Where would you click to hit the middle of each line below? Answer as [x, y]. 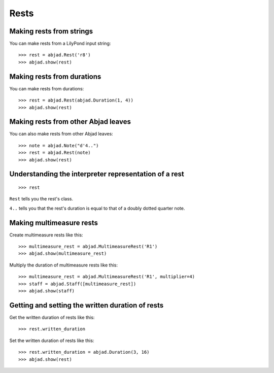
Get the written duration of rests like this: [52, 317]
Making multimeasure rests [54, 223]
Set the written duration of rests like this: [52, 341]
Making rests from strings [51, 31]
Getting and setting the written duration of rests [87, 305]
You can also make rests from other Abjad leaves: [61, 134]
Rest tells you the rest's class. [41, 199]
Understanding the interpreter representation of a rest [97, 174]
